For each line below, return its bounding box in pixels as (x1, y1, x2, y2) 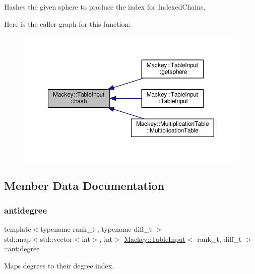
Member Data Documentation (4, 177, 165, 193)
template (4, 224, 31, 234)
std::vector (40, 233, 73, 244)
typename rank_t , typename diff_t (40, 224, 152, 234)
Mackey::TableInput (124, 233, 185, 244)
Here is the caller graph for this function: (4, 18, 131, 29)
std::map (4, 233, 31, 244)
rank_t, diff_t (197, 233, 242, 244)
